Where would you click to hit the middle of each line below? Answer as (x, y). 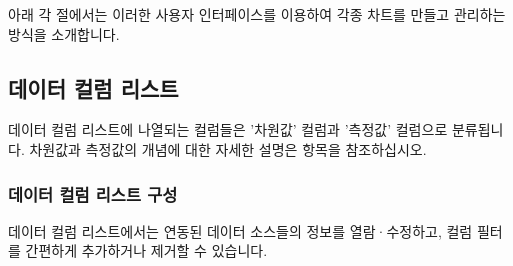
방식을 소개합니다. (64, 33)
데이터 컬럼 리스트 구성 (93, 193)
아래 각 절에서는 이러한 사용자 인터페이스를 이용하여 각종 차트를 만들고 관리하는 (257, 14)
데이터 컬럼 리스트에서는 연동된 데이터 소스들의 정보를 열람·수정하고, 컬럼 (240, 230)
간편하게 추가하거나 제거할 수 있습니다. (146, 250)
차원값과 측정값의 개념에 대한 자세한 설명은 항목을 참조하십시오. (228, 148)
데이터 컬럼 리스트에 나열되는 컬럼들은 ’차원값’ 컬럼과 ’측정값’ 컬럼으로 (228, 129)
